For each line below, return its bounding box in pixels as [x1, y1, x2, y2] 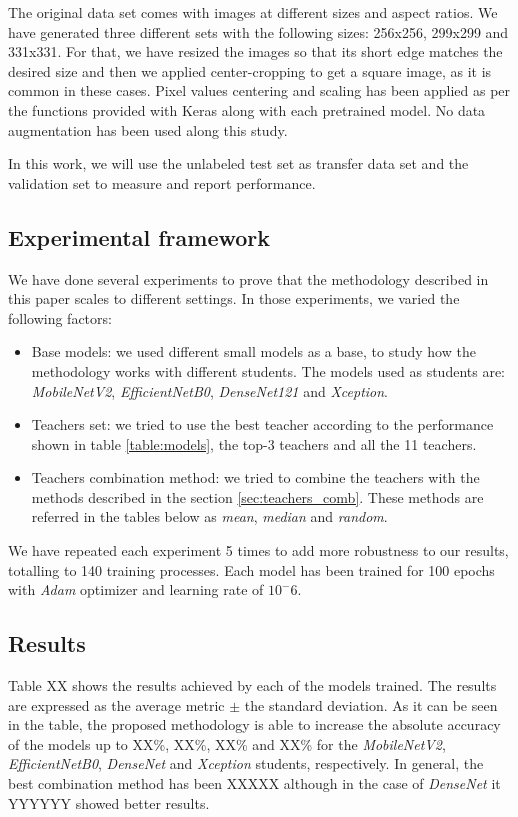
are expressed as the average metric [8, 694, 225, 715]
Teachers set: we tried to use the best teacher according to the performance [31, 414, 494, 435]
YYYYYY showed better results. [8, 792, 210, 813]
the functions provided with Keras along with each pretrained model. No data [8, 99, 486, 120]
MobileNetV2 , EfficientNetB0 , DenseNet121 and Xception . [31, 380, 389, 401]
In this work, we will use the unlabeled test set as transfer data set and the [8, 153, 469, 174]
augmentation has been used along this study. [8, 119, 288, 140]
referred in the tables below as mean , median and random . [31, 506, 388, 527]
